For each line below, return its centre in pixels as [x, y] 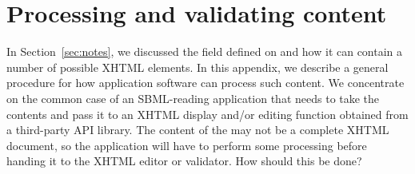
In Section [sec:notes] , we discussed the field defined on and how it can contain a [205, 51]
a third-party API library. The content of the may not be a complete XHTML [198, 130]
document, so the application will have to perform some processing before [187, 145]
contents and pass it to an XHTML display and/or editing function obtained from [207, 114]
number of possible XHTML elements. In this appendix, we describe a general [198, 67]
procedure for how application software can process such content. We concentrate [206, 83]
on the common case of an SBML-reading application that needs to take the [193, 98]
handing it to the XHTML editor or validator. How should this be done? [184, 161]
